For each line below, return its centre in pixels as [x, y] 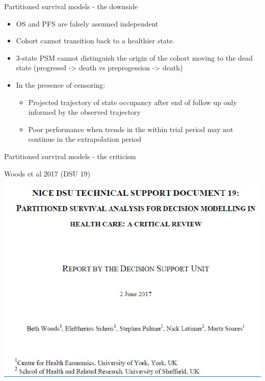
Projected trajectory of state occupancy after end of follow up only [132, 102]
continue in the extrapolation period [85, 139]
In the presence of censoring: [61, 84]
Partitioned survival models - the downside [71, 6]
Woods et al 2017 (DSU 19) [47, 173]
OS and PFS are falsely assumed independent [87, 23]
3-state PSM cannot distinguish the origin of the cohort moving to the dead [134, 57]
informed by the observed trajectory [84, 112]
